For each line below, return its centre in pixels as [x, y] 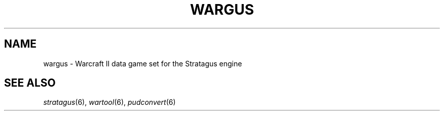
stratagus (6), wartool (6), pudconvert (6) [109, 102]
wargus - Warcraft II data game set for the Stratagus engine [143, 63]
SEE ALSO [30, 83]
